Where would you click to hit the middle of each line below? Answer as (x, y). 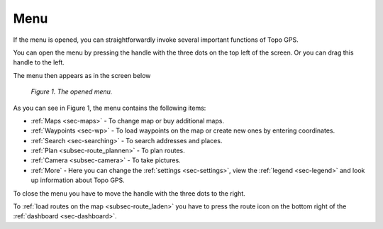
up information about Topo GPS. (78, 180)
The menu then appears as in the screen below (82, 75)
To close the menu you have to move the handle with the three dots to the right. (129, 193)
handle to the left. (39, 62)
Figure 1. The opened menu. (72, 91)
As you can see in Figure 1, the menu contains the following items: (110, 108)
